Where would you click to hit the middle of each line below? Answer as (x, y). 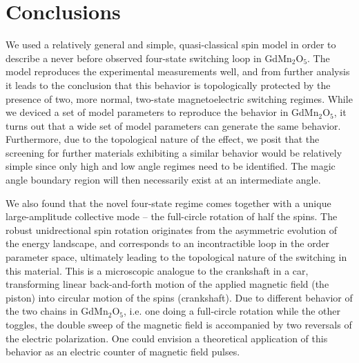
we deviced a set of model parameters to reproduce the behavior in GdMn (162, 112)
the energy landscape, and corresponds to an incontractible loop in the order (168, 243)
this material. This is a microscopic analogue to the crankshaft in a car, (157, 270)
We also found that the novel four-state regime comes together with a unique (168, 203)
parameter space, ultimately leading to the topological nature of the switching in (176, 257)
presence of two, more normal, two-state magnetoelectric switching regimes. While (179, 98)
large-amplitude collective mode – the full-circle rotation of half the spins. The (172, 216)
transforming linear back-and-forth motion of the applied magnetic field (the (167, 284)
